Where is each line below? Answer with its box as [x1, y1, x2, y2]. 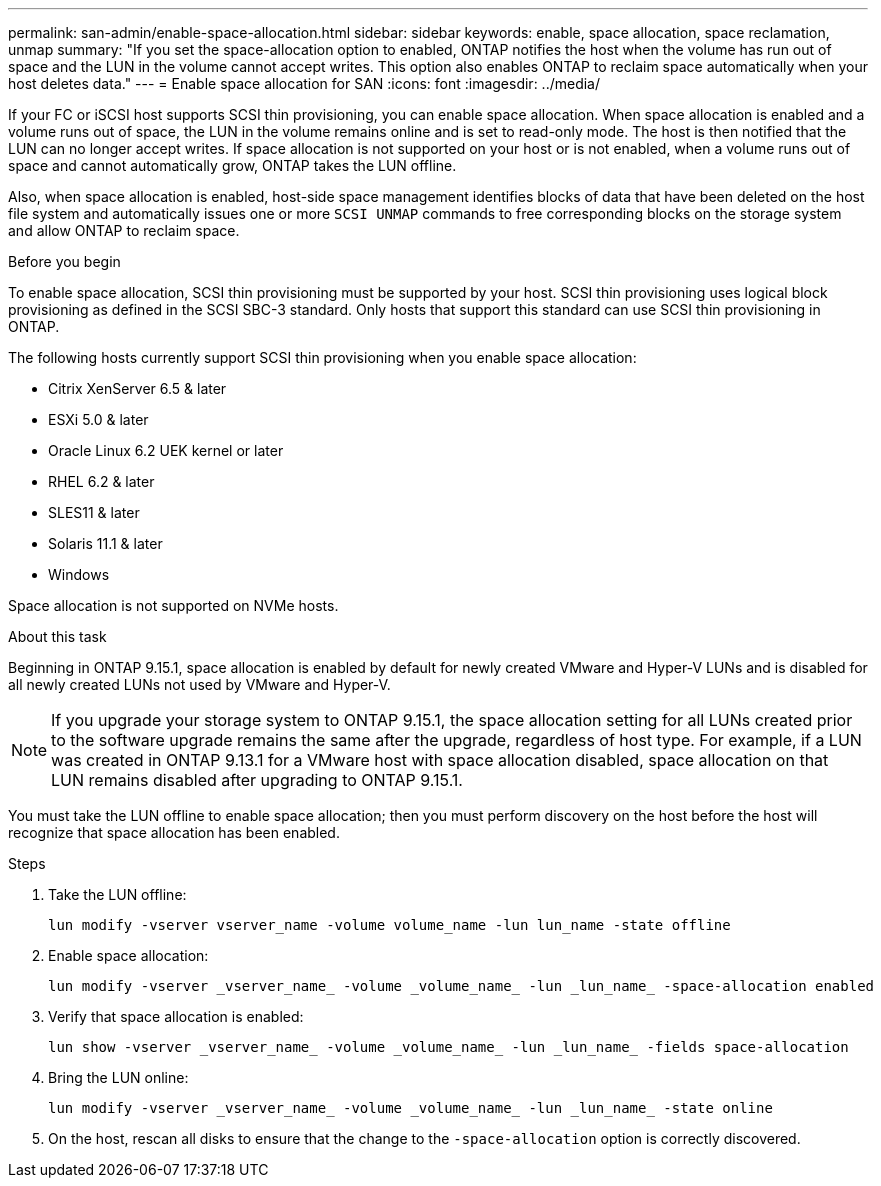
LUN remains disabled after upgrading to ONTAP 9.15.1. [51, 770, 463, 790]
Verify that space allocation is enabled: [48, 1008, 304, 1025]
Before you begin [8, 253, 121, 270]
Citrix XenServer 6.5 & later [48, 380, 227, 397]
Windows [48, 566, 110, 583]
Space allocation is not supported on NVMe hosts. [8, 597, 339, 614]
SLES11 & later [48, 504, 140, 521]
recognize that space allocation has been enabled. [8, 824, 340, 841]
